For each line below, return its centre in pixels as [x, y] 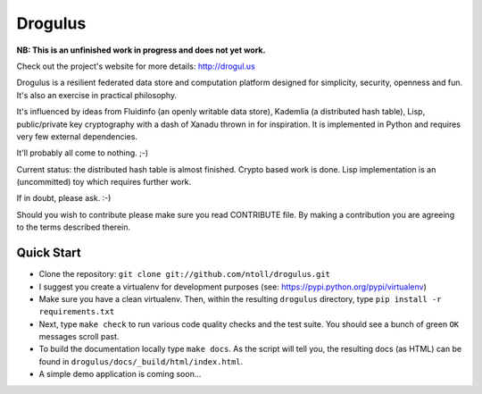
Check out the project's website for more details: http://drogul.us [136, 66]
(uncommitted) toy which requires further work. [104, 182]
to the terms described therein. [74, 227]
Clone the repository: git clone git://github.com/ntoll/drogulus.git [184, 274]
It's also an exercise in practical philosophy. [97, 95]
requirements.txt [77, 312]
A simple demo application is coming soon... [120, 374]
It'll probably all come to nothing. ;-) [83, 153]
